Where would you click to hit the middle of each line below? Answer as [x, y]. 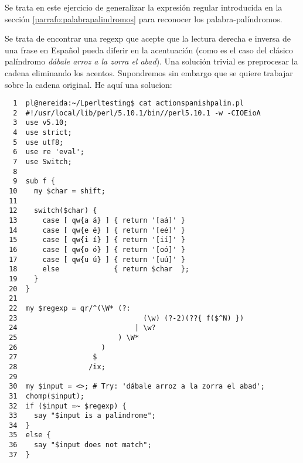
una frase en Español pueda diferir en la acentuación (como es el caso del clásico [149, 50]
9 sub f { [34, 181]
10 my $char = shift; [57, 191]
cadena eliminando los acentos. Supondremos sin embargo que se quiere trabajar [149, 72]
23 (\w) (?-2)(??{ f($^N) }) [127, 318]
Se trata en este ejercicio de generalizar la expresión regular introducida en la [144, 7]
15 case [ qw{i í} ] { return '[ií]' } [97, 240]
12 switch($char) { [53, 211]
